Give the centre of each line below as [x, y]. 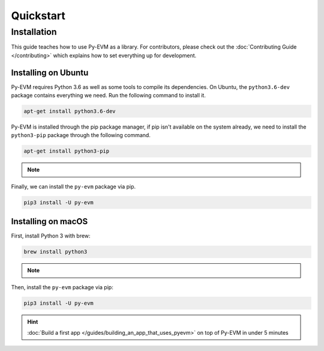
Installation [34, 32]
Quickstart [38, 16]
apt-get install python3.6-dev [70, 111]
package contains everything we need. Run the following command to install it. [109, 96]
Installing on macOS [49, 221]
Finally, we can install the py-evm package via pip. [73, 186]
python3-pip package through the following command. [81, 135]
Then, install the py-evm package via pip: [62, 287]
